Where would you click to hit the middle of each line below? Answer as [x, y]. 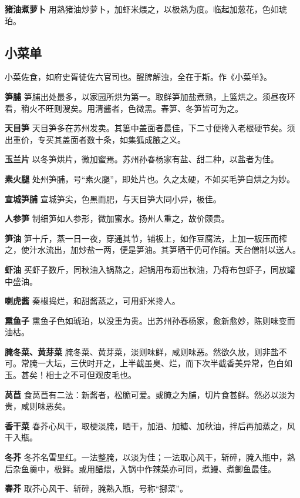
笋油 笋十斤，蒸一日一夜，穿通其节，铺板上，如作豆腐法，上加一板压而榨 [146, 238]
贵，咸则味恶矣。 [38, 406]
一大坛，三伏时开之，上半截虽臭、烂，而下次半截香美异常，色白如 [165, 363]
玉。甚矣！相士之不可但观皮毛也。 [70, 375]
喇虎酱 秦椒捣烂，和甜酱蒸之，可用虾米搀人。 [92, 301]
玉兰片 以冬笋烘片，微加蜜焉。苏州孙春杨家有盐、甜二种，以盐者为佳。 [142, 159]
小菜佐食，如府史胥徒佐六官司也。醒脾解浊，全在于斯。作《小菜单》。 [138, 77]
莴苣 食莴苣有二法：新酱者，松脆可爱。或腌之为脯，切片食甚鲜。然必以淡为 [150, 394]
